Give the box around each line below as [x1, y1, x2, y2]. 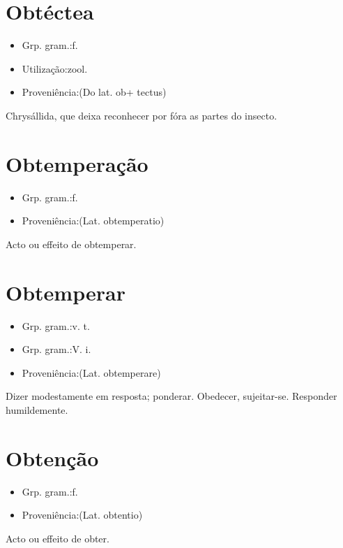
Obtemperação [6, 149, 148, 178]
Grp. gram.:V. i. [22, 342, 91, 356]
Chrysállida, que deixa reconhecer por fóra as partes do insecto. [6, 108, 277, 122]
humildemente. [6, 402, 68, 417]
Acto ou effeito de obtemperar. [6, 236, 137, 251]
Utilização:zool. [22, 61, 88, 75]
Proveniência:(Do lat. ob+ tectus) [22, 85, 167, 99]
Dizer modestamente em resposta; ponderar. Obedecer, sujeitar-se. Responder [6, 389, 337, 403]
